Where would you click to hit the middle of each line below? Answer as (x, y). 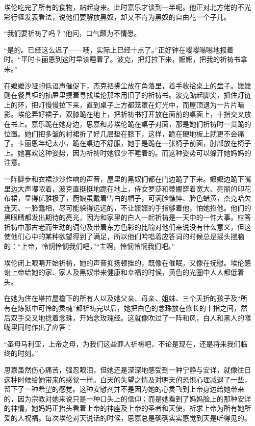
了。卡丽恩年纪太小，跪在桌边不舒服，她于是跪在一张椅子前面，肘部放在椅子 (127, 143)
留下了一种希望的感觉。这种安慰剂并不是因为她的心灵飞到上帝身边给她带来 (124, 389)
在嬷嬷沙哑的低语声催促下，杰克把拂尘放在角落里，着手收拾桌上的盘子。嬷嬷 (127, 85)
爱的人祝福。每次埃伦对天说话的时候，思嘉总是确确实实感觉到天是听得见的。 (127, 417)
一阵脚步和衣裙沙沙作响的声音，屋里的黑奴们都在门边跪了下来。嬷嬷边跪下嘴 (127, 178)
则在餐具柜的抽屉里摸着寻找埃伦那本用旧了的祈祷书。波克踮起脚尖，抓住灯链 (127, 95)
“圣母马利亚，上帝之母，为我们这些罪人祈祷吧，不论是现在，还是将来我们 (122, 343)
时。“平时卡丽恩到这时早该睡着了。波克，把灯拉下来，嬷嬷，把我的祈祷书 (122, 59)
